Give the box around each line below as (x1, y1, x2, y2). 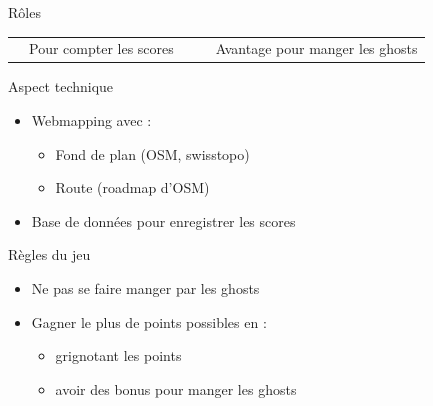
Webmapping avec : (31, 110, 152, 131)
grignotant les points (55, 345, 182, 366)
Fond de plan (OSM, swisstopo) (55, 143, 250, 164)
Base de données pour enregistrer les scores (31, 210, 296, 231)
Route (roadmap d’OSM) (55, 177, 210, 198)
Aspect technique (8, 76, 114, 97)
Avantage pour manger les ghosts (215, 38, 418, 59)
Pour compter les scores (29, 38, 174, 59)
